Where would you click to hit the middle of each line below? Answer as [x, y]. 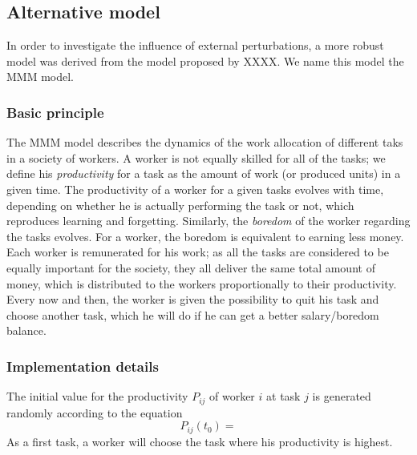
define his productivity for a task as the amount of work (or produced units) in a [204, 173]
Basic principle [55, 112]
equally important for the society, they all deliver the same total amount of [191, 267]
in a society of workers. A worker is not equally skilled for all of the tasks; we [196, 157]
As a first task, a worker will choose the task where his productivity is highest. [200, 441]
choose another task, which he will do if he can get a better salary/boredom [193, 314]
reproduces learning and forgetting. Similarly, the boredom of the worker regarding [208, 221]
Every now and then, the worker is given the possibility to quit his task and [193, 299]
